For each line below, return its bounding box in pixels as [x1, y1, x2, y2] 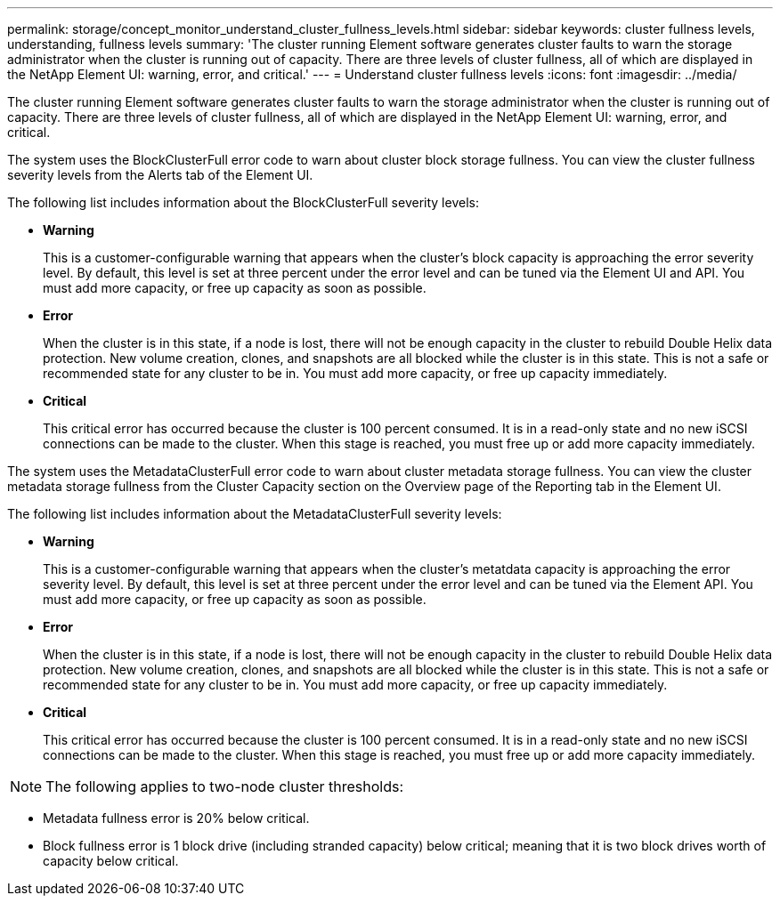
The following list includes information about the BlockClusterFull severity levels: [7, 195, 479, 210]
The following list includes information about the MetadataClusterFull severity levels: [7, 506, 502, 521]
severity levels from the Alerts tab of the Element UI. [7, 167, 313, 182]
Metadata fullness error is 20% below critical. [43, 810, 310, 826]
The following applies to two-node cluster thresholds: [45, 778, 404, 795]
